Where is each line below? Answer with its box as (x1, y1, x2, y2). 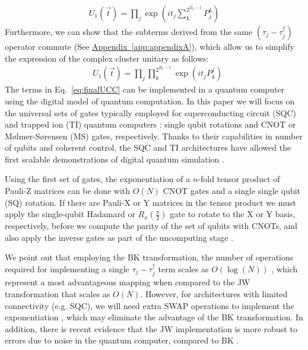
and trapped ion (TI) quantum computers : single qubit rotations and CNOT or (5, 118, 296, 131)
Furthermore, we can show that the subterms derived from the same (5, 26, 253, 38)
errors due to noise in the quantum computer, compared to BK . (5, 334, 239, 346)
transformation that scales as (5, 288, 110, 300)
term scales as (158, 263, 209, 275)
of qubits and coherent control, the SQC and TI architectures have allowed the (5, 141, 291, 154)
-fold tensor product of (198, 173, 280, 185)
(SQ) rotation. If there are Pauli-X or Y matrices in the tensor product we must (5, 196, 296, 208)
